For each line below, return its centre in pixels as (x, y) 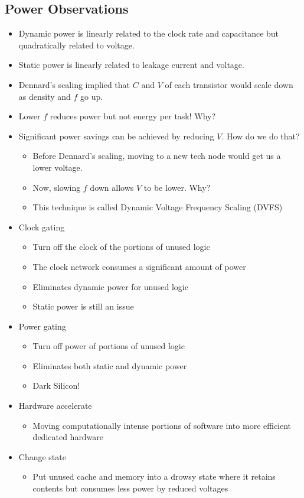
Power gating (42, 326)
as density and (45, 96)
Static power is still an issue (83, 306)
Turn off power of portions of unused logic (109, 346)
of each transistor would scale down (229, 84)
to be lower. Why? (177, 187)
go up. (92, 96)
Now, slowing (57, 187)
